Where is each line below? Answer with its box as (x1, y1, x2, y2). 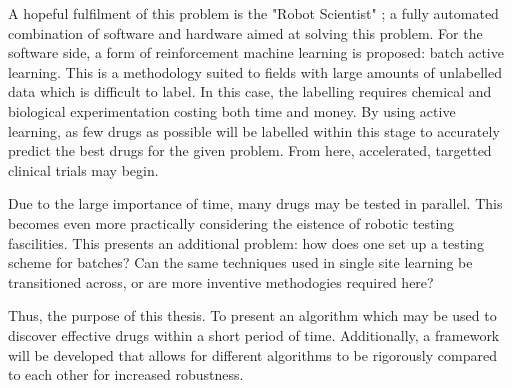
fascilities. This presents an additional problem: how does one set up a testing (8, 232, 484, 253)
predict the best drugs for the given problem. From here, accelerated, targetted (8, 140, 492, 161)
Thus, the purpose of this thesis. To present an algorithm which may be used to (8, 305, 497, 326)
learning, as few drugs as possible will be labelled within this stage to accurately (8, 120, 500, 141)
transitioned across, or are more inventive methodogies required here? (8, 271, 434, 292)
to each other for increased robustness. (8, 364, 244, 385)
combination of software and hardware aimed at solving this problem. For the (8, 22, 483, 43)
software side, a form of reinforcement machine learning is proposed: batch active (8, 42, 504, 63)
